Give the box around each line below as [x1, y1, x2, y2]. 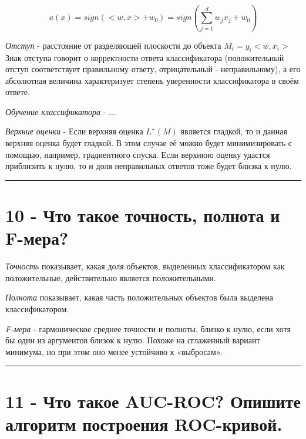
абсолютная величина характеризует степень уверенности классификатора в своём [5, 74, 299, 86]
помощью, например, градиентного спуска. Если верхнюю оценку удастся [5, 148, 270, 160]
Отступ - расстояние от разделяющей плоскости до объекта [5, 39, 221, 51]
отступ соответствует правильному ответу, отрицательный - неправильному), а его [5, 63, 301, 75]
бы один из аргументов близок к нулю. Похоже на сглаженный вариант [5, 334, 260, 346]
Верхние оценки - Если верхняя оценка [5, 125, 143, 137]
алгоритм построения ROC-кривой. [5, 411, 283, 435]
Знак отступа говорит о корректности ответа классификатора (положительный [5, 51, 284, 63]
